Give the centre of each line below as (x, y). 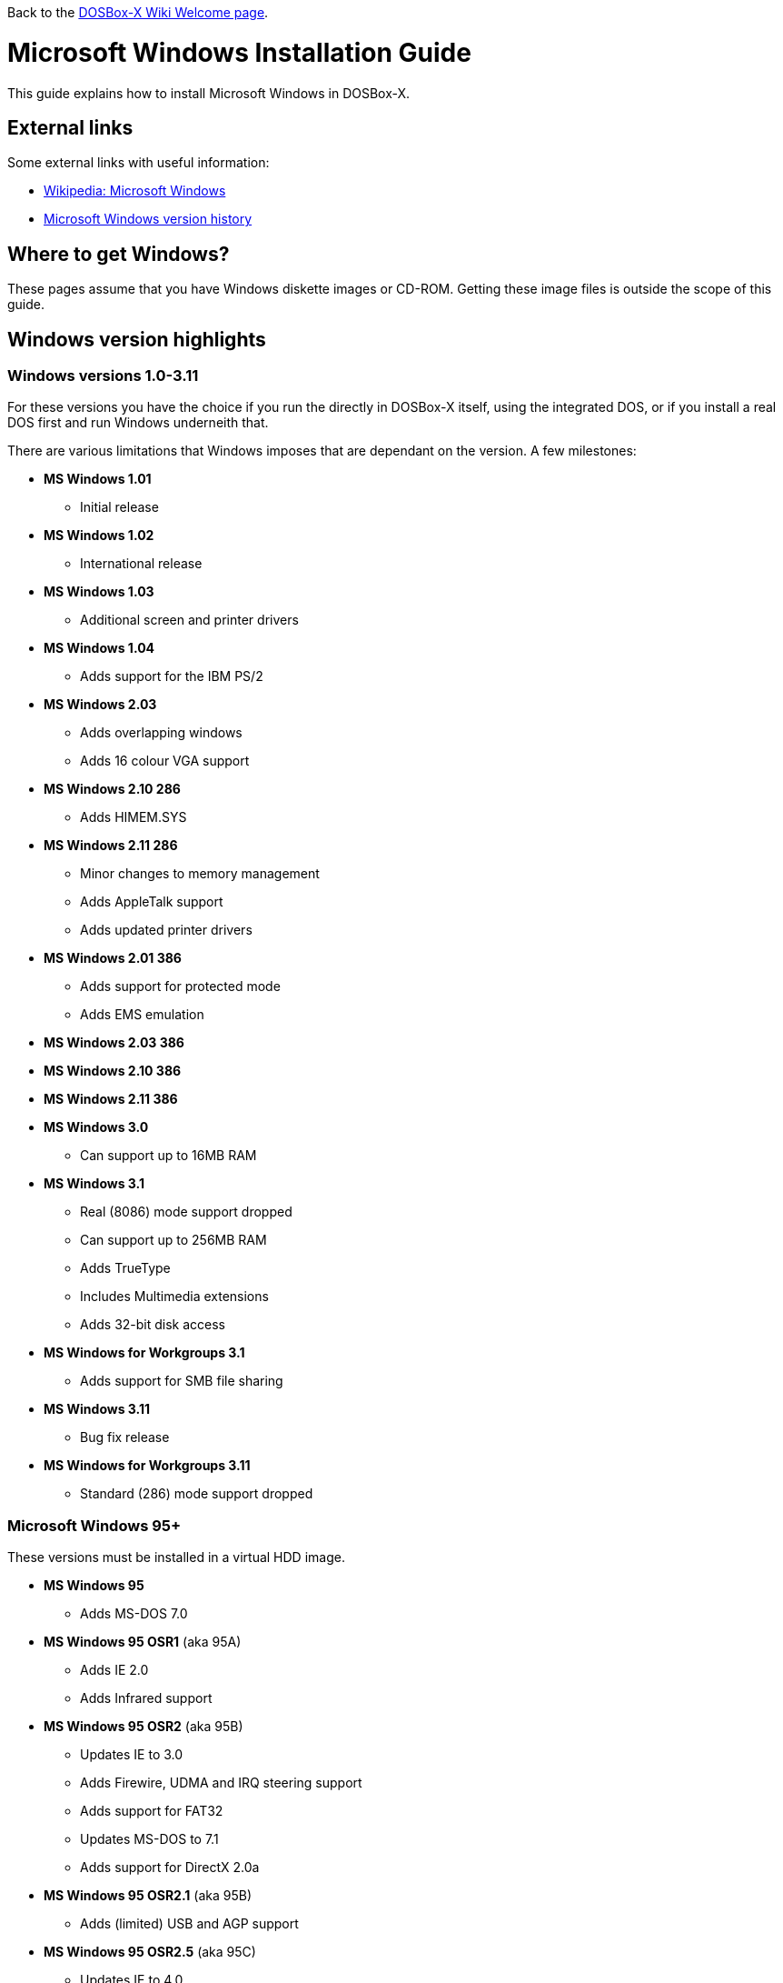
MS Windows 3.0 (96, 1127)
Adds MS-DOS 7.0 (134, 1614)
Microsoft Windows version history (148, 219)
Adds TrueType (125, 1268)
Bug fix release (125, 1437)
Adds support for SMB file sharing (182, 1381)
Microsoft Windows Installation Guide (239, 52)
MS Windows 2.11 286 (111, 846)
